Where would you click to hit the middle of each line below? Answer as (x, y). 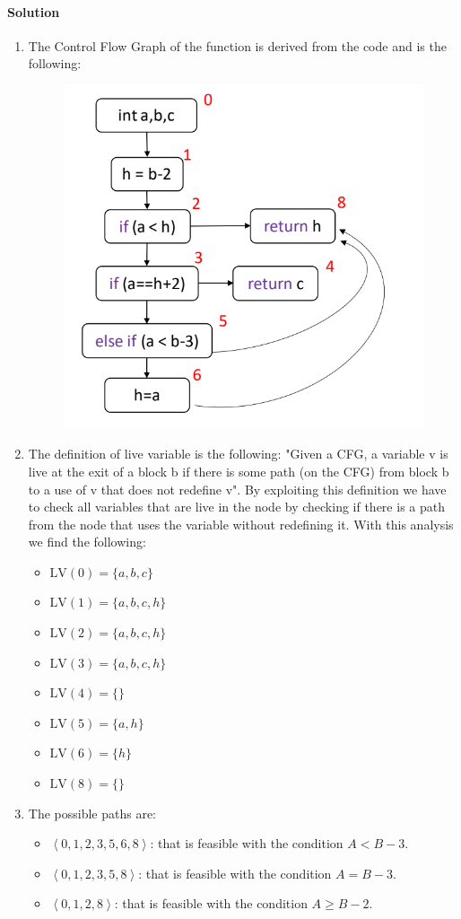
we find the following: (87, 542)
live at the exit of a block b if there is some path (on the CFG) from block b (239, 471)
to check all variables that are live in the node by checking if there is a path (236, 507)
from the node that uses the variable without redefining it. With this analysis (241, 524)
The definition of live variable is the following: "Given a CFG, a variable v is (238, 454)
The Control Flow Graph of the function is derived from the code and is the (237, 45)
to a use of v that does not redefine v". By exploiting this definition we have (237, 489)
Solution (34, 11)
